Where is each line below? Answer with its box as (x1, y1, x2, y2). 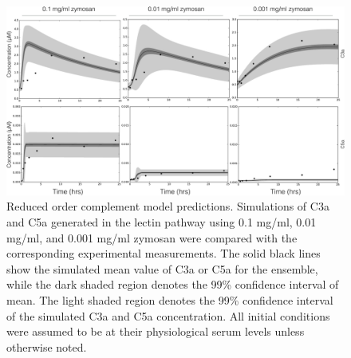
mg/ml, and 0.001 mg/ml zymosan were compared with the (6, 229, 298, 246)
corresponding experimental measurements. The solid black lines (6, 245, 321, 262)
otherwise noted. (6, 338, 87, 355)
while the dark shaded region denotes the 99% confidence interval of (6, 276, 339, 293)
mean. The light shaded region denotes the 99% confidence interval (6, 292, 333, 308)
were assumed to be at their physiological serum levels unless (6, 323, 305, 340)
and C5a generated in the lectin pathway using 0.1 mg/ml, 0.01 (6, 214, 317, 230)
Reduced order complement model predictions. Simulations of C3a (6, 198, 329, 214)
